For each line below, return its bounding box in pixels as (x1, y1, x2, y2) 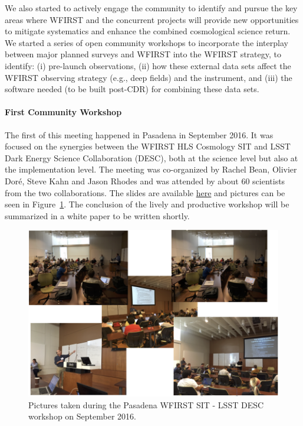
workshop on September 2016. (28, 410, 136, 422)
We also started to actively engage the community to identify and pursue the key (5, 2, 298, 14)
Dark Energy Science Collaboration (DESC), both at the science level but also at (5, 151, 298, 164)
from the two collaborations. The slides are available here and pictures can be (5, 186, 285, 199)
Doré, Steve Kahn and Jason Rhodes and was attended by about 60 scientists (5, 174, 285, 187)
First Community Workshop (5, 106, 122, 118)
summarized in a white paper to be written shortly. (5, 209, 190, 222)
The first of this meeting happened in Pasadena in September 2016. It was (5, 128, 274, 141)
